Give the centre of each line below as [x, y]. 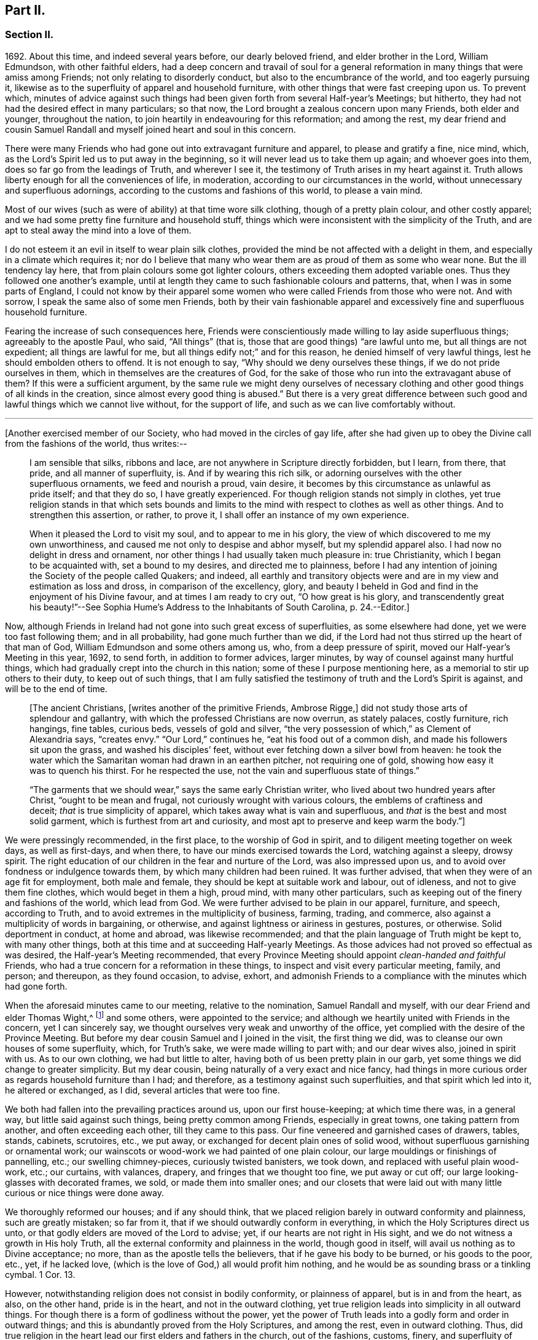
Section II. [29, 35]
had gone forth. [36, 986]
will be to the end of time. [56, 688]
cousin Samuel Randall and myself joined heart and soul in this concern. [150, 129]
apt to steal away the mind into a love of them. [98, 230]
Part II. [25, 10]
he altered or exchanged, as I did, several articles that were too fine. [142, 1090]
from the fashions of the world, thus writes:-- [96, 443]
